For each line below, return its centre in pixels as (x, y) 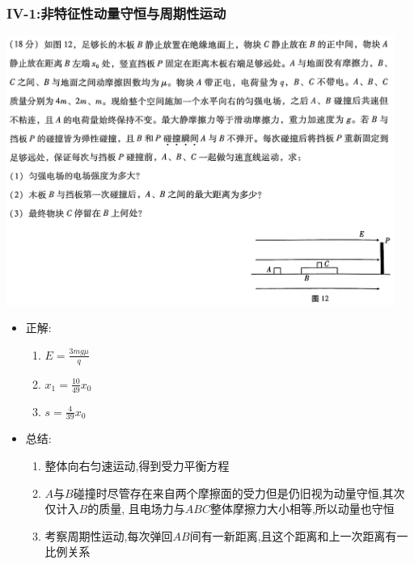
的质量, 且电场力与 (136, 509)
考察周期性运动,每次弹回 (109, 535)
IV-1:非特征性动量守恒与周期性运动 (116, 13)
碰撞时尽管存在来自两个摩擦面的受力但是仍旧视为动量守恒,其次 (239, 492)
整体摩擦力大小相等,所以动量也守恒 (302, 509)
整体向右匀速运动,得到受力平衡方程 (137, 466)
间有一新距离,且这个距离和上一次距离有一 (299, 535)
